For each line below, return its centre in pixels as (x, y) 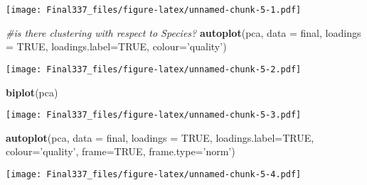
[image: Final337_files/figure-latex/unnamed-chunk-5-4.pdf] (154, 174)
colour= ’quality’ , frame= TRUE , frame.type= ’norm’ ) (121, 151)
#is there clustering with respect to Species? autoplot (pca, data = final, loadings (183, 32)
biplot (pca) (32, 92)
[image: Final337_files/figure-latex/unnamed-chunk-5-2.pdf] (154, 69)
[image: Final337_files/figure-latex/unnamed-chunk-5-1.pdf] (154, 10)
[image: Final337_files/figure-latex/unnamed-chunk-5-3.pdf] (154, 115)
